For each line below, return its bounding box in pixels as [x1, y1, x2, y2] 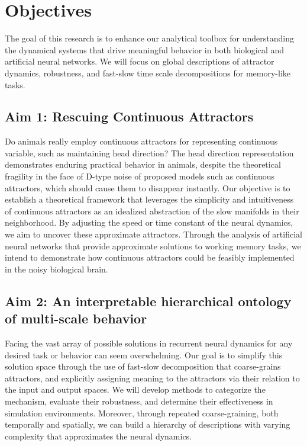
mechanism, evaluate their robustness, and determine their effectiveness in [5, 394, 273, 407]
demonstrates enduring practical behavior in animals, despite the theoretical [5, 158, 281, 171]
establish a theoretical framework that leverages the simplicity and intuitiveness [5, 193, 294, 206]
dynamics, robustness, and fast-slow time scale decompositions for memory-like [5, 66, 290, 79]
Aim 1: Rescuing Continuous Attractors [5, 107, 254, 126]
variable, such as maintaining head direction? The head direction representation [5, 146, 294, 159]
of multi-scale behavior [5, 309, 147, 328]
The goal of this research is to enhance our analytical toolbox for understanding [5, 32, 294, 44]
